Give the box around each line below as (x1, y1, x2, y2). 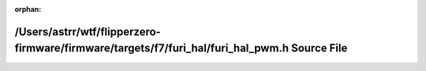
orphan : (14, 5, 42, 13)
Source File (290, 42, 348, 55)
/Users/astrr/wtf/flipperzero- (14, 24, 161, 39)
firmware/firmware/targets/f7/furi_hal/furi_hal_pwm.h (14, 42, 290, 55)
